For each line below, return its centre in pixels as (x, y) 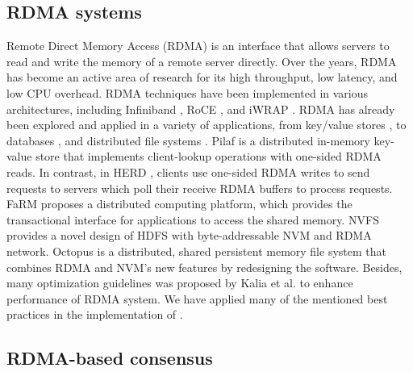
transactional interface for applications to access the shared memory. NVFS (193, 219)
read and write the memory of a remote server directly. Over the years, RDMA (202, 61)
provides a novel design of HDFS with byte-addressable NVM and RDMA (189, 235)
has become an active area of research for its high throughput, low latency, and (202, 77)
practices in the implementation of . (95, 314)
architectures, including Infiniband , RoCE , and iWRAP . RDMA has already (201, 109)
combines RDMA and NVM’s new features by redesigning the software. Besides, (204, 267)
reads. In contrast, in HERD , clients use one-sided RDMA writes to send (188, 171)
